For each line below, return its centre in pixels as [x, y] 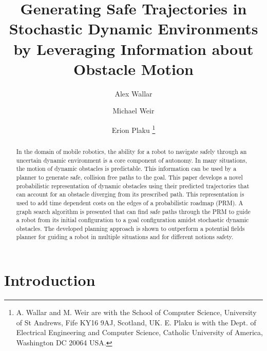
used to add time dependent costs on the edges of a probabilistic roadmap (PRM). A [130, 202]
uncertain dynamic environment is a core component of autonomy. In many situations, [131, 160]
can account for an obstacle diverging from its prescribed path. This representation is [130, 194]
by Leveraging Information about [133, 48]
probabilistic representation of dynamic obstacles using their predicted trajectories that [133, 186]
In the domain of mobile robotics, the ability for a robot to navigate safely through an [131, 151]
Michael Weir [133, 111]
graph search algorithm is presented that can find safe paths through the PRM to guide [133, 211]
